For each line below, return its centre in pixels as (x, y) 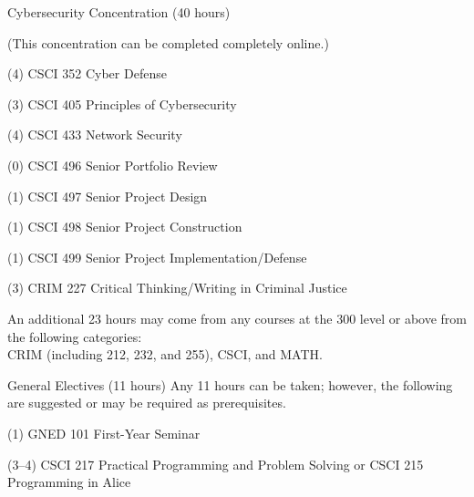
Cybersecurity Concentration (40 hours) (119, 12)
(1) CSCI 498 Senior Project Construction (125, 227)
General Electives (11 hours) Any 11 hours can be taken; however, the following (230, 384)
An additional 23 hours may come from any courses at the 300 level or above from (237, 318)
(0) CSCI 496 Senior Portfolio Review (113, 165)
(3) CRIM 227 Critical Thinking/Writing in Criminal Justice (177, 288)
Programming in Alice (69, 482)
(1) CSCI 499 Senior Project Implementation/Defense (157, 257)
